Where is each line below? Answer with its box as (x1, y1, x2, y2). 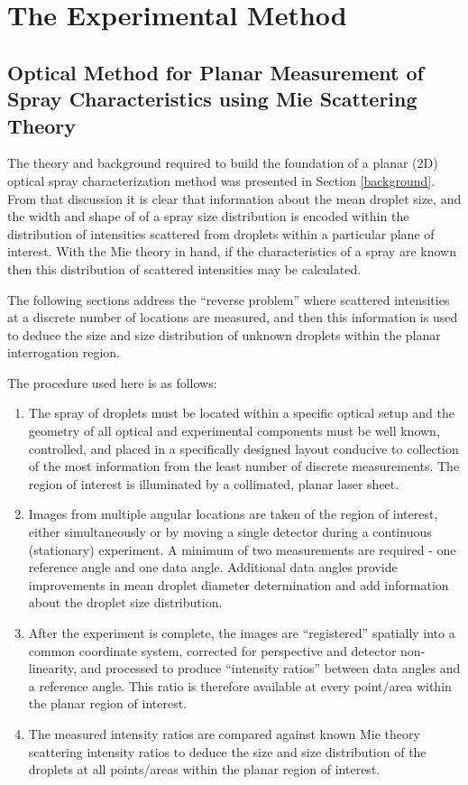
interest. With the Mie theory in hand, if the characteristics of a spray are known (7, 242, 456, 261)
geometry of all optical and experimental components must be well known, (28, 421, 440, 440)
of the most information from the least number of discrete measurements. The (28, 457, 460, 476)
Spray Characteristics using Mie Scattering (7, 85, 418, 113)
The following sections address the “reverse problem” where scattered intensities (7, 290, 450, 309)
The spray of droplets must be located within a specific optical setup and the (28, 403, 454, 422)
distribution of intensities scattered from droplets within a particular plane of (7, 224, 435, 243)
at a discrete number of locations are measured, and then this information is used (7, 308, 458, 327)
